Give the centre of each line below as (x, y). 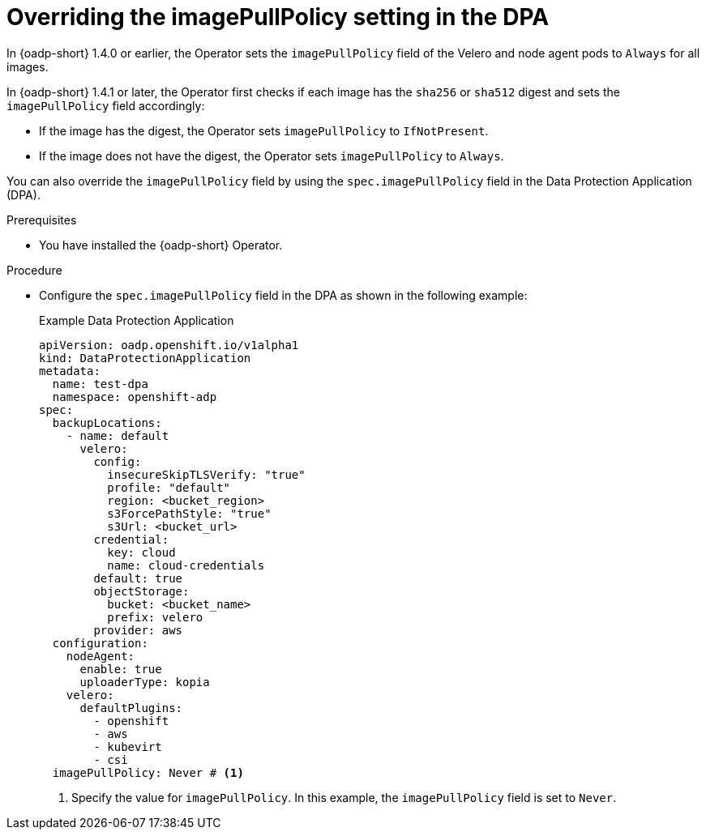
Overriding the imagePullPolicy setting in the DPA (278, 17)
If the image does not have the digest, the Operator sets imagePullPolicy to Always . (272, 156)
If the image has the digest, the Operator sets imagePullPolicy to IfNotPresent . (264, 130)
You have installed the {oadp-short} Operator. (161, 245)
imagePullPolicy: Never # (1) (148, 772)
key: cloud (141, 552)
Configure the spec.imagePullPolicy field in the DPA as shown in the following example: (283, 295)
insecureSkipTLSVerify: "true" (206, 474)
